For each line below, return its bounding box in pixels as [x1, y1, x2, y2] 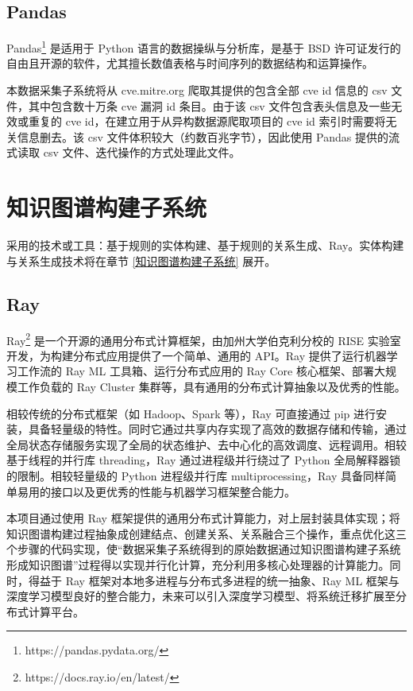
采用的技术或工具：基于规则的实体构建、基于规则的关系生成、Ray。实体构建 [6, 237, 404, 254]
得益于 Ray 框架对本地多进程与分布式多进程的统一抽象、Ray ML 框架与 [28, 572, 399, 588]
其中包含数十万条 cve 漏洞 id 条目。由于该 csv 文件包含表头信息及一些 [28, 97, 392, 114]
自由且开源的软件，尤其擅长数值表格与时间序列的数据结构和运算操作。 [6, 55, 373, 72]
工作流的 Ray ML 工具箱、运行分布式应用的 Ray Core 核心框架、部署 [17, 363, 374, 379]
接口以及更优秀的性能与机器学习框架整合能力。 [50, 483, 295, 499]
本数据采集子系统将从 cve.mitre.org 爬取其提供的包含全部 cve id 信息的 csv [6, 82, 388, 99]
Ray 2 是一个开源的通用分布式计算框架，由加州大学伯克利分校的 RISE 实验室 [6, 329, 401, 348]
